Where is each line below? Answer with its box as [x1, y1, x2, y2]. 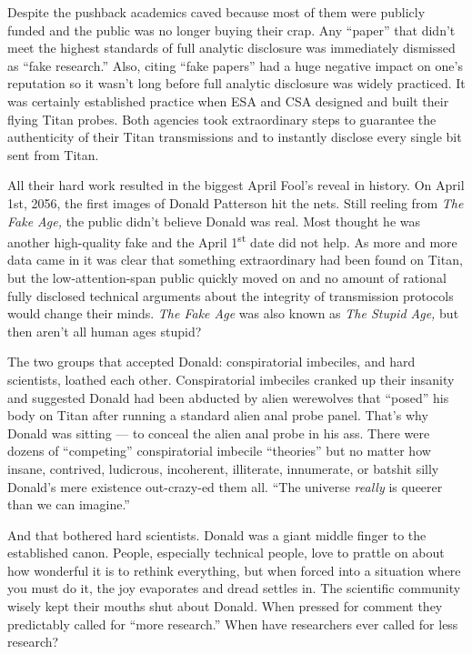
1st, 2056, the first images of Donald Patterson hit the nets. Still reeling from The [7, 193, 464, 212]
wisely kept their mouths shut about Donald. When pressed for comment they [7, 597, 443, 616]
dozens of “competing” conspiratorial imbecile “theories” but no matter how [7, 441, 431, 460]
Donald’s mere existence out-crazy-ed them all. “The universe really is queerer [7, 477, 443, 496]
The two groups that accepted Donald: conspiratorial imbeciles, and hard [7, 352, 416, 371]
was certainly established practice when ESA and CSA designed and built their [7, 91, 449, 110]
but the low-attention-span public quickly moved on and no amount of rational [7, 267, 447, 287]
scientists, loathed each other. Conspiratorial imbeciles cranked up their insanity [7, 369, 455, 388]
